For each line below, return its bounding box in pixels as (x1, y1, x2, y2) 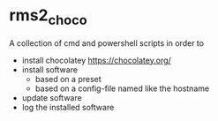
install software (21, 64, 78, 75)
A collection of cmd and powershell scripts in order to (9, 37, 205, 49)
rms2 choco (9, 5, 88, 28)
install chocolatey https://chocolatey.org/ (21, 55, 172, 65)
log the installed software (21, 102, 115, 112)
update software (21, 92, 82, 102)
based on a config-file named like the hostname (34, 83, 210, 94)
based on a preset (34, 73, 101, 84)
